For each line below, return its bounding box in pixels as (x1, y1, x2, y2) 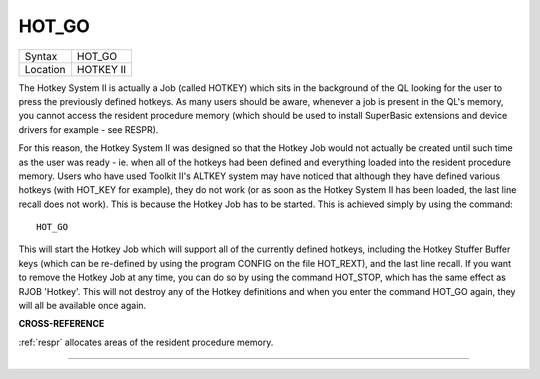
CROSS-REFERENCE (18, 318, 105, 330)
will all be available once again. (18, 300, 147, 312)
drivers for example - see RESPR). (18, 123, 159, 135)
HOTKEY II (76, 62, 127, 76)
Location (24, 62, 66, 76)
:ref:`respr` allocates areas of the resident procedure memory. (18, 336, 274, 348)
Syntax (24, 49, 58, 63)
